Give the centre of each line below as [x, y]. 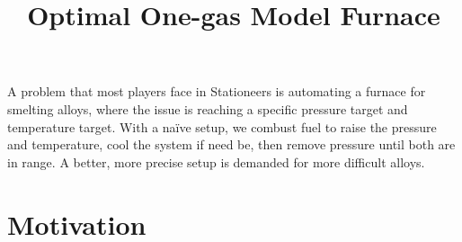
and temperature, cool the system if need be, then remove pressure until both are [231, 144]
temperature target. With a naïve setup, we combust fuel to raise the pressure [222, 126]
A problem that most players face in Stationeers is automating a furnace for [217, 91]
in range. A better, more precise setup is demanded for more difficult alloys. [216, 161]
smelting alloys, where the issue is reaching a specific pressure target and [208, 108]
